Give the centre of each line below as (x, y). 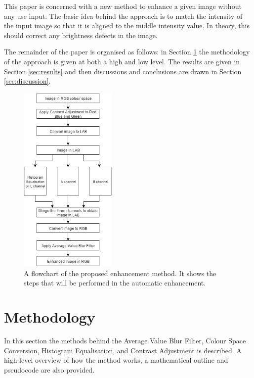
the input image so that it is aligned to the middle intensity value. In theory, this (127, 25)
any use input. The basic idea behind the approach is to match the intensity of (123, 16)
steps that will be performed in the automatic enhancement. (115, 283)
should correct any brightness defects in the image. (81, 35)
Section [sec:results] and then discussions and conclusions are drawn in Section (123, 71)
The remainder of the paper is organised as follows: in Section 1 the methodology (127, 52)
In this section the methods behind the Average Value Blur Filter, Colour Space (125, 341)
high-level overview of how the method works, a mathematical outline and (116, 360)
